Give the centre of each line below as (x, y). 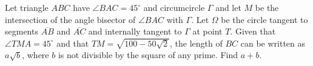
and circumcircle (174, 7)
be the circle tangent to (264, 19)
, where (35, 55)
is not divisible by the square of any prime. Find (148, 55)
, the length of (196, 43)
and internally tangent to (135, 31)
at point (207, 31)
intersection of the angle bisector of (70, 19)
